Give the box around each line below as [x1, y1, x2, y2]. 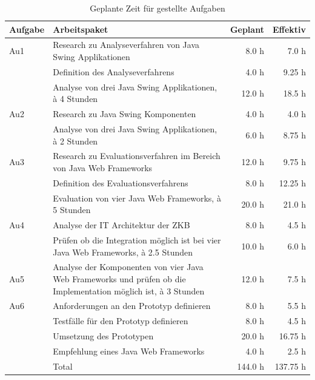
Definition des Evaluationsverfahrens [53, 176, 188, 189]
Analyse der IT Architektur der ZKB [53, 219, 190, 231]
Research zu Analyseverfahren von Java [53, 38, 199, 51]
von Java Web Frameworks [53, 161, 153, 174]
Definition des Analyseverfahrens [53, 65, 174, 78]
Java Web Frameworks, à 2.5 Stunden [53, 245, 193, 258]
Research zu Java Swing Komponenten [53, 107, 196, 120]
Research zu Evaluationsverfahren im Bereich [53, 149, 220, 162]
